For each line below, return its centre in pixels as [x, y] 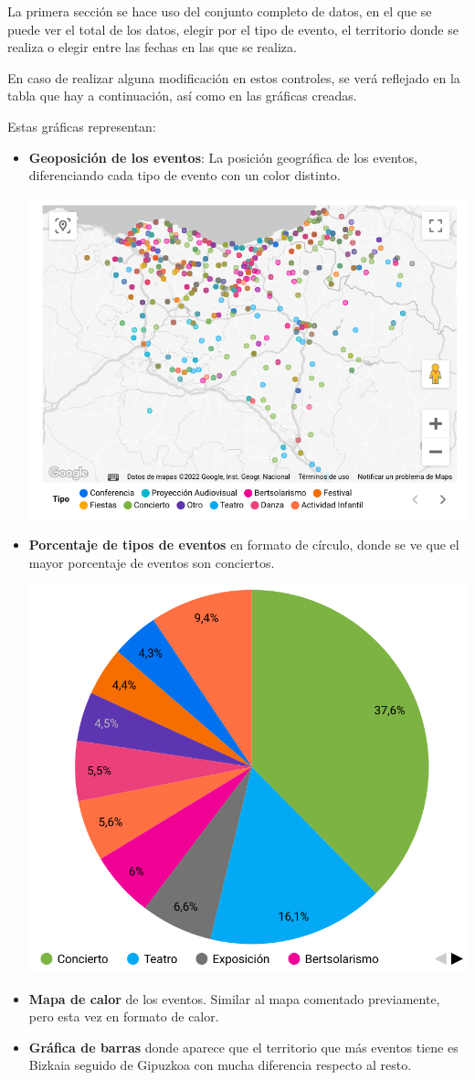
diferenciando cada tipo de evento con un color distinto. [185, 175]
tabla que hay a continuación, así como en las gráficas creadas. [182, 96]
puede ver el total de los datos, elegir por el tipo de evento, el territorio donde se [233, 29]
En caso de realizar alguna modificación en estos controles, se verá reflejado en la [234, 77]
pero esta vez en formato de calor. [124, 1016]
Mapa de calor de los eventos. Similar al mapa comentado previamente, [234, 998]
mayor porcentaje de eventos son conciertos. [152, 562]
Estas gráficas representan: [82, 126]
